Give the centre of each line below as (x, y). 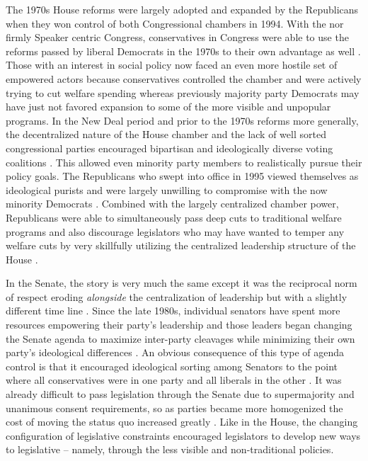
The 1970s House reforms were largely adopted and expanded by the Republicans (182, 9)
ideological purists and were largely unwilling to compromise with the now (167, 189)
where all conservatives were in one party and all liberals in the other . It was (174, 380)
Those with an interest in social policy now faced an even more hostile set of (172, 65)
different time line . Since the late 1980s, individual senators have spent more (173, 311)
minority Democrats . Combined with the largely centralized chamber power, (172, 204)
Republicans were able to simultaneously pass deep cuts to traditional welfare (174, 217)
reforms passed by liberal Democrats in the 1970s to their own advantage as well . (183, 51)
